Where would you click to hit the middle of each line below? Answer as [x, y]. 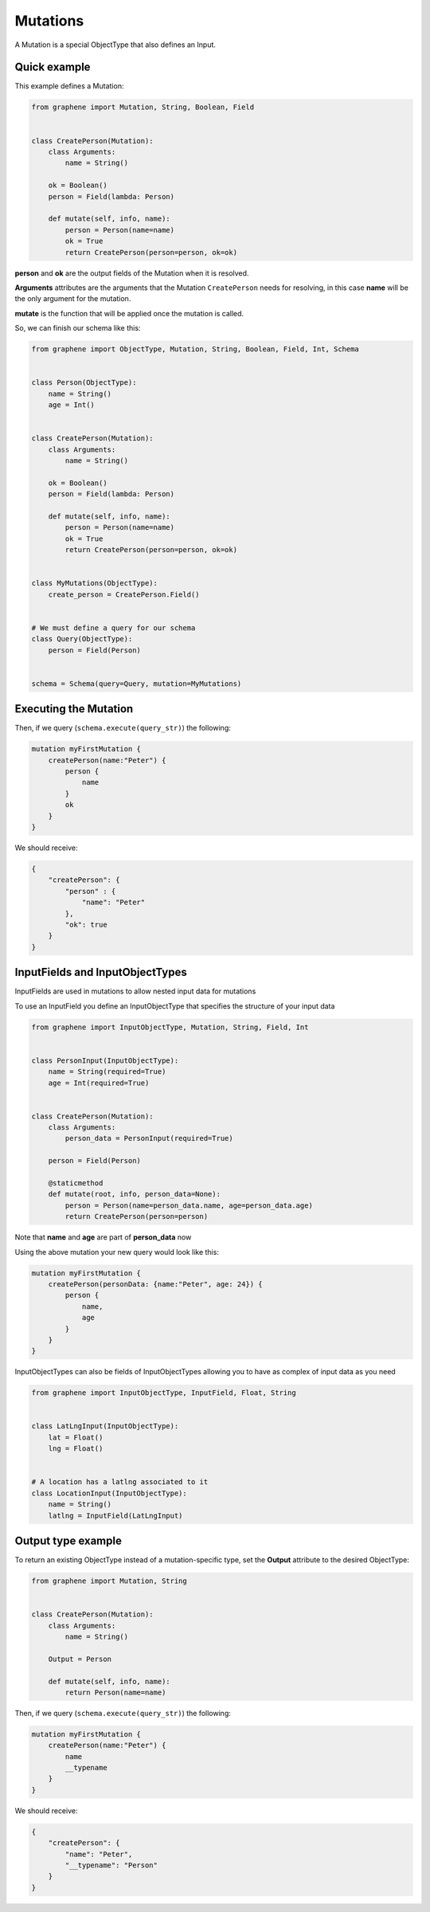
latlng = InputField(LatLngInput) [115, 1515]
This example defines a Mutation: [69, 86]
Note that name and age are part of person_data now [103, 1237]
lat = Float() [76, 1437]
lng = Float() [76, 1449]
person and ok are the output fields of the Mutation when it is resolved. [132, 273]
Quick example [53, 67]
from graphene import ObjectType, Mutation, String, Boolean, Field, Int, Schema [195, 349]
